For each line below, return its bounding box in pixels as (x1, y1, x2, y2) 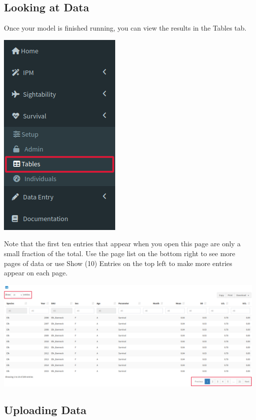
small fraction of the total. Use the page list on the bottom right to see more (4, 248, 235, 258)
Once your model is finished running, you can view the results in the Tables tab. (4, 23, 247, 33)
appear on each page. (4, 267, 68, 278)
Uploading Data (4, 402, 87, 418)
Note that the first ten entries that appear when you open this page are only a (4, 238, 241, 249)
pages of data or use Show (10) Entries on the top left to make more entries (4, 258, 232, 268)
